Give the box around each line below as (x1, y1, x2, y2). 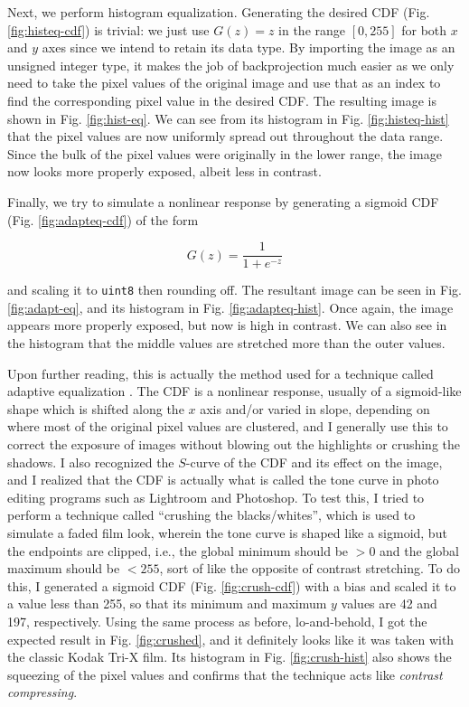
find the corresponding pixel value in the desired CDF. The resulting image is (7, 90, 436, 109)
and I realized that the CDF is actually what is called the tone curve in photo (7, 470, 439, 489)
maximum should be (7, 559, 120, 578)
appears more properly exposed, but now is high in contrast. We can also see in (7, 316, 447, 335)
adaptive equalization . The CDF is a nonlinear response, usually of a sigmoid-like (7, 382, 462, 401)
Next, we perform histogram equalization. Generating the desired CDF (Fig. (7, 3, 430, 21)
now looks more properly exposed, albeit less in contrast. (7, 162, 322, 181)
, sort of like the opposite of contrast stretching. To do (159, 559, 460, 578)
